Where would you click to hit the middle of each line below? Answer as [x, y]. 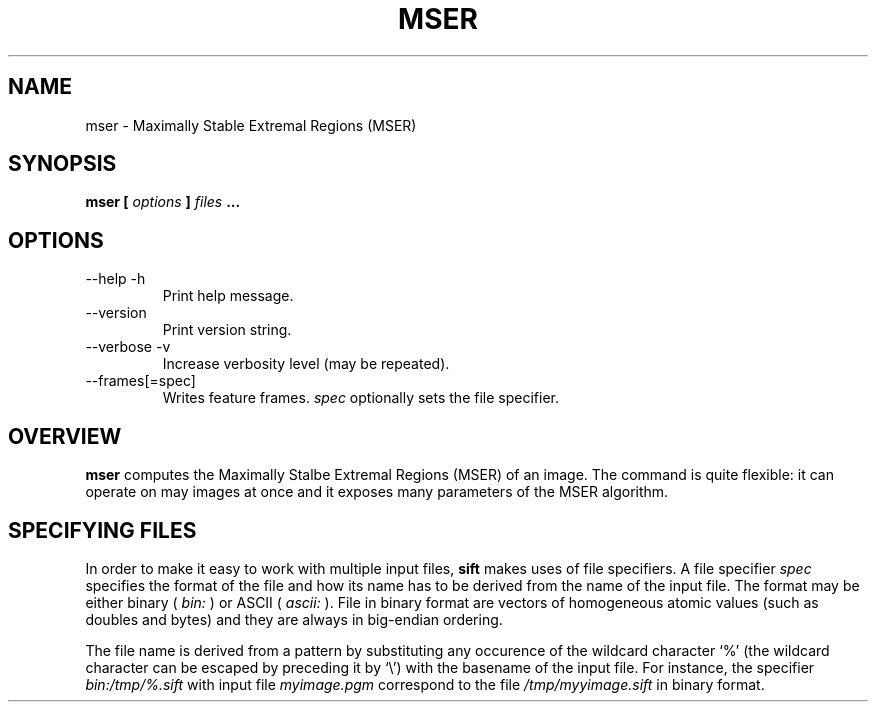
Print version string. [227, 330]
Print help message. [228, 296]
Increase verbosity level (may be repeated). [306, 364]
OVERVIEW [65, 436]
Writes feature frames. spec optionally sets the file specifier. [360, 398]
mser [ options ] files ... [163, 202]
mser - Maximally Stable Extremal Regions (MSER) [251, 125]
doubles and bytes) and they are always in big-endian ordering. [294, 619]
